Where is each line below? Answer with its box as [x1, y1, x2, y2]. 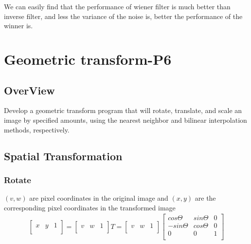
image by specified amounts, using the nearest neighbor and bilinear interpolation [4, 114, 247, 125]
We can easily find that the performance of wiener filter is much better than [4, 1, 231, 11]
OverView [4, 82, 55, 97]
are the [195, 193, 216, 203]
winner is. [4, 20, 33, 31]
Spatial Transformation [4, 148, 123, 163]
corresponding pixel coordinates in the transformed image [4, 202, 176, 212]
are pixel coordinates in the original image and [29, 193, 168, 203]
